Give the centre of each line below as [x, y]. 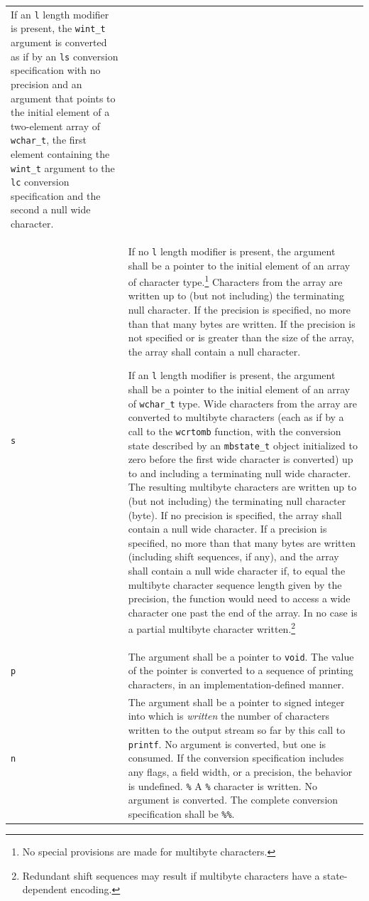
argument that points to [63, 98]
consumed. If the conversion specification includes [236, 758]
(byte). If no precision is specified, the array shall [235, 515]
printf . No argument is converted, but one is [227, 743]
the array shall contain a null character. [214, 351]
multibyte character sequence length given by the [235, 584]
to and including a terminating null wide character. [239, 473]
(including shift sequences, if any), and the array [233, 556]
